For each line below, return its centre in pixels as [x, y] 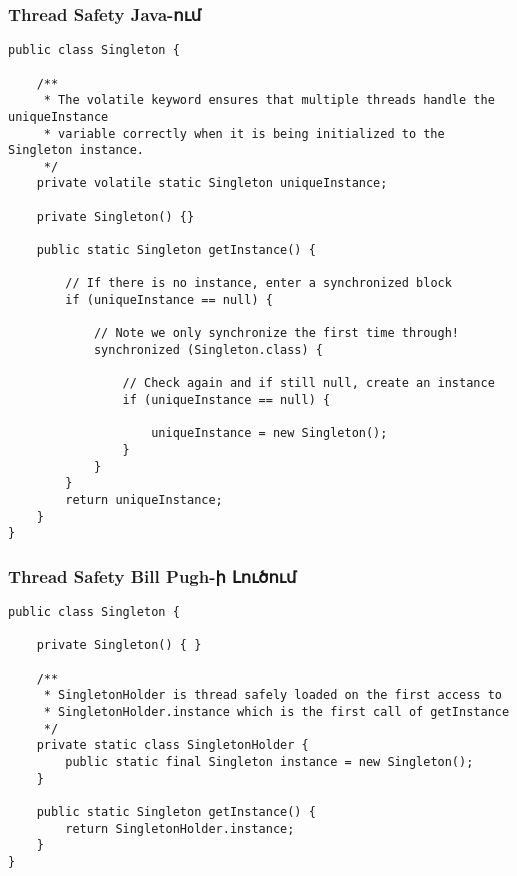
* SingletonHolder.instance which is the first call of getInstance [276, 712]
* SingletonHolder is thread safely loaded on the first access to [272, 695]
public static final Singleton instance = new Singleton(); [269, 762]
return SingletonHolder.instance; [180, 828]
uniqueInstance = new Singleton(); [269, 433]
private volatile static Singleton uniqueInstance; [212, 183]
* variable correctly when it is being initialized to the [244, 133]
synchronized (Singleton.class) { [208, 350]
